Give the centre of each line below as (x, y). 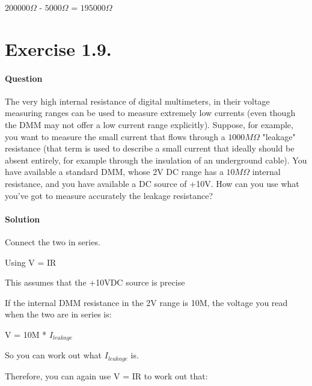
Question (24, 78)
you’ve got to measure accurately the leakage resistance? (109, 195)
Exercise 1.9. (58, 48)
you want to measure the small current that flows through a (115, 136)
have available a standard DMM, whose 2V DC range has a (114, 172)
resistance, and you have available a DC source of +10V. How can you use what (152, 183)
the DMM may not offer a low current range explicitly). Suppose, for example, (149, 124)
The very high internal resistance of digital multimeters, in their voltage (137, 101)
